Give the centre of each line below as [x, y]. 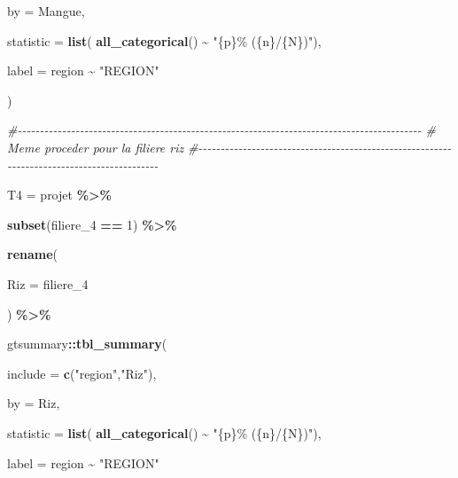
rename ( [33, 254]
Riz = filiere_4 [48, 283]
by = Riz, [34, 403]
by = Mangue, [46, 11]
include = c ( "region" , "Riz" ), [82, 373]
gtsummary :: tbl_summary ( [87, 344]
